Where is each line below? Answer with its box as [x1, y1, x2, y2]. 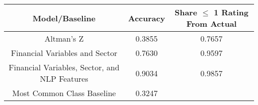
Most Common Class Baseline [12, 87, 116, 99]
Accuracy [128, 12, 165, 24]
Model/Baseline [32, 12, 96, 24]
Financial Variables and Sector [11, 47, 118, 58]
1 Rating [213, 6, 249, 18]
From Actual [186, 18, 237, 29]
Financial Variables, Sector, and [8, 61, 120, 73]
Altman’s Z [44, 33, 84, 44]
